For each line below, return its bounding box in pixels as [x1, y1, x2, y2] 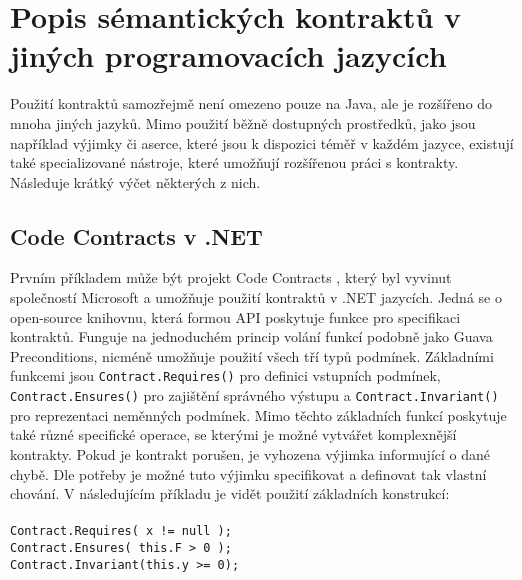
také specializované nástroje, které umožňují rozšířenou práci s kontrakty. [10, 152, 459, 173]
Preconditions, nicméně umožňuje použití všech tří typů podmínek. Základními [10, 345, 494, 366]
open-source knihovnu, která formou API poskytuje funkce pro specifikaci [10, 306, 461, 327]
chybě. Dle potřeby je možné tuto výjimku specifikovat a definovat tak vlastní [10, 463, 487, 484]
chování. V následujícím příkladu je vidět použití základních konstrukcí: [10, 483, 450, 504]
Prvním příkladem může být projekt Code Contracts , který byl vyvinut [10, 267, 452, 288]
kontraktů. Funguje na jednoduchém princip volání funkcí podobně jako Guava [10, 326, 493, 347]
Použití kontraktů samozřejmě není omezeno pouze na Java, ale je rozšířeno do [10, 93, 493, 114]
